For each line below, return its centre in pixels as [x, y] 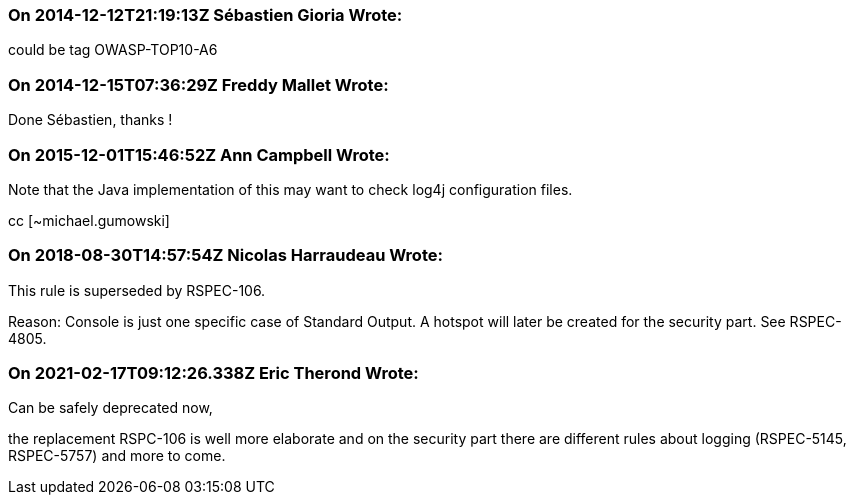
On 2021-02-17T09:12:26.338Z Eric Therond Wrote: [213, 373]
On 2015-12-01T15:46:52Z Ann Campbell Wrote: [199, 154]
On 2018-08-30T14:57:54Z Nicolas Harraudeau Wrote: [225, 255]
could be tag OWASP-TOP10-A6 [113, 50]
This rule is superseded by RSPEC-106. [137, 290]
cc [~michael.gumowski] [89, 220]
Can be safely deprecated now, [110, 408]
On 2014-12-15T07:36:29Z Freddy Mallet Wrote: [198, 84]
